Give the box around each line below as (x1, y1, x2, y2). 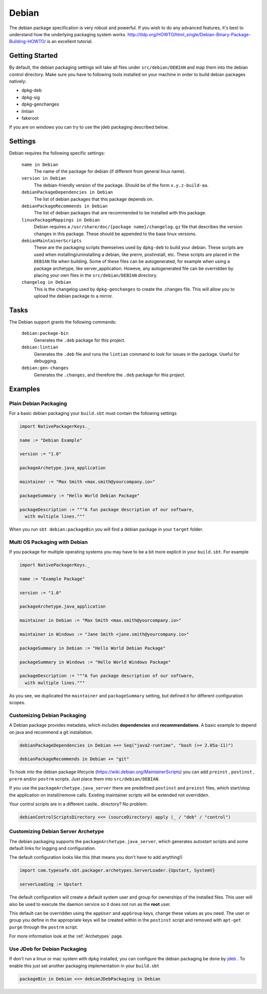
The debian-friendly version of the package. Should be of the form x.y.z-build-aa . (34, 182, 209, 188)
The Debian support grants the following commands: (9, 319, 117, 325)
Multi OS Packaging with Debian (9, 539, 88, 546)
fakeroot (21, 115, 39, 121)
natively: (9, 78, 27, 84)
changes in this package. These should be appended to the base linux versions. (34, 231, 197, 237)
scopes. (9, 699, 26, 705)
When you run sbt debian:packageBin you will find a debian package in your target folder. (9, 526, 204, 532)
